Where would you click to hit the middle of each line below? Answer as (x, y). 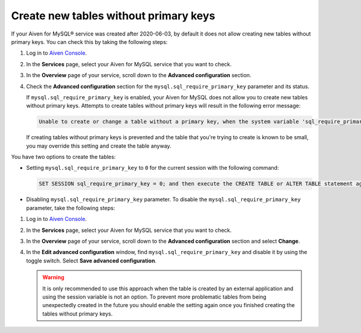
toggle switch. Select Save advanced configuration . (91, 260)
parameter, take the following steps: (71, 208)
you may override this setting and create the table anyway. (99, 146)
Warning (53, 278)
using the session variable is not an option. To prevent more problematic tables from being (155, 297)
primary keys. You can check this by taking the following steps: (89, 42)
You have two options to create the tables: (63, 157)
